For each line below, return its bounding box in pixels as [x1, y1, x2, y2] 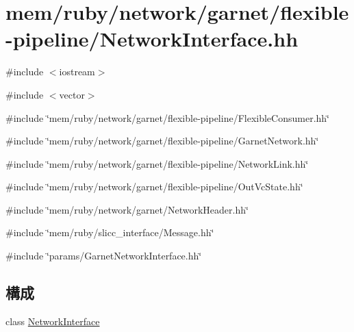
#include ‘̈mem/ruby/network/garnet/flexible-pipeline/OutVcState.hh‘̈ [5, 179, 303, 194]
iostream [59, 64, 95, 79]
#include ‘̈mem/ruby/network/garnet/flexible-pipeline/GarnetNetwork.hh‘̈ [5, 133, 319, 148]
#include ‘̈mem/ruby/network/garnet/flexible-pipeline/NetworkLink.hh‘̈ [5, 156, 309, 170]
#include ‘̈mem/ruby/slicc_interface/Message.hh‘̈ [5, 225, 214, 240]
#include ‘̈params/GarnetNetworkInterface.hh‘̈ [5, 248, 202, 263]
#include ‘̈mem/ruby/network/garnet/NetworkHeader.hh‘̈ [5, 202, 249, 216]
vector [59, 87, 85, 101]
